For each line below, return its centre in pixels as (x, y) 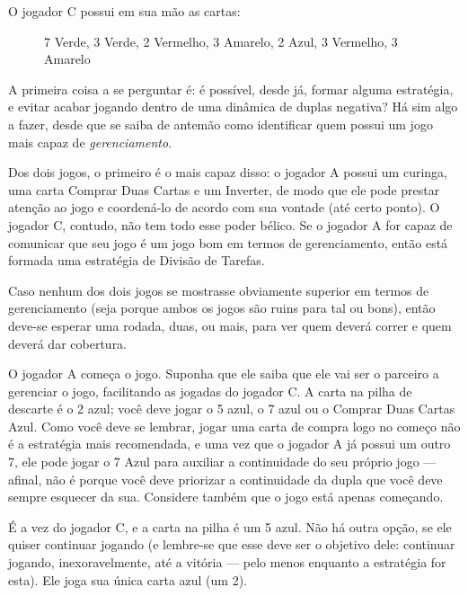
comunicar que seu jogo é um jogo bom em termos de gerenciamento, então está (228, 242)
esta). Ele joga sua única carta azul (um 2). (128, 579)
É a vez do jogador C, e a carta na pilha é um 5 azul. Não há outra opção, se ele (230, 526)
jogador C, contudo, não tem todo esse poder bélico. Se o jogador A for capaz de (230, 224)
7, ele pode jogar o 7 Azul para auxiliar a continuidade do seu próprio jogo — (222, 462)
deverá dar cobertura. (68, 343)
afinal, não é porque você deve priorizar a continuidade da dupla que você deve (225, 479)
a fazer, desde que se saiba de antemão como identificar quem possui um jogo (221, 124)
